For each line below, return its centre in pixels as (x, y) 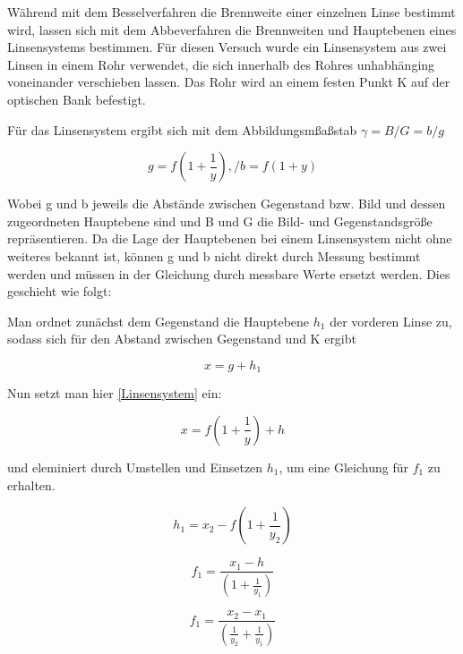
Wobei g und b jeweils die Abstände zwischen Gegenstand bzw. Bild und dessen (227, 204)
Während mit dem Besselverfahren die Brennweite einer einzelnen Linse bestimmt (231, 12)
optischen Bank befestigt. (77, 99)
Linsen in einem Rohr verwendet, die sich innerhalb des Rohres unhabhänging (221, 64)
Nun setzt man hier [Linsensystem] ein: (115, 393)
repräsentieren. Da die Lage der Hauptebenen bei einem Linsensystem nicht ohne (230, 238)
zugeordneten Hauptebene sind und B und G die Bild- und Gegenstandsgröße (220, 221)
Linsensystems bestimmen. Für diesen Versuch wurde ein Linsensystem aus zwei (227, 47)
